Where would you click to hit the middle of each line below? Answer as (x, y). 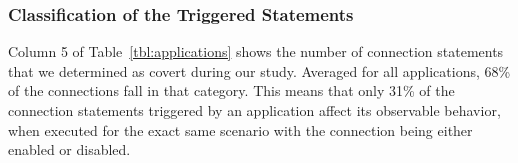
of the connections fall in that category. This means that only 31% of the (231, 90)
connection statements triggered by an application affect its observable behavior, (254, 110)
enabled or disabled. (69, 149)
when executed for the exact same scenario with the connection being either (240, 129)
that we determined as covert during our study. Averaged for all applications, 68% (259, 70)
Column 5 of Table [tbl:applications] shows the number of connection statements (256, 51)
